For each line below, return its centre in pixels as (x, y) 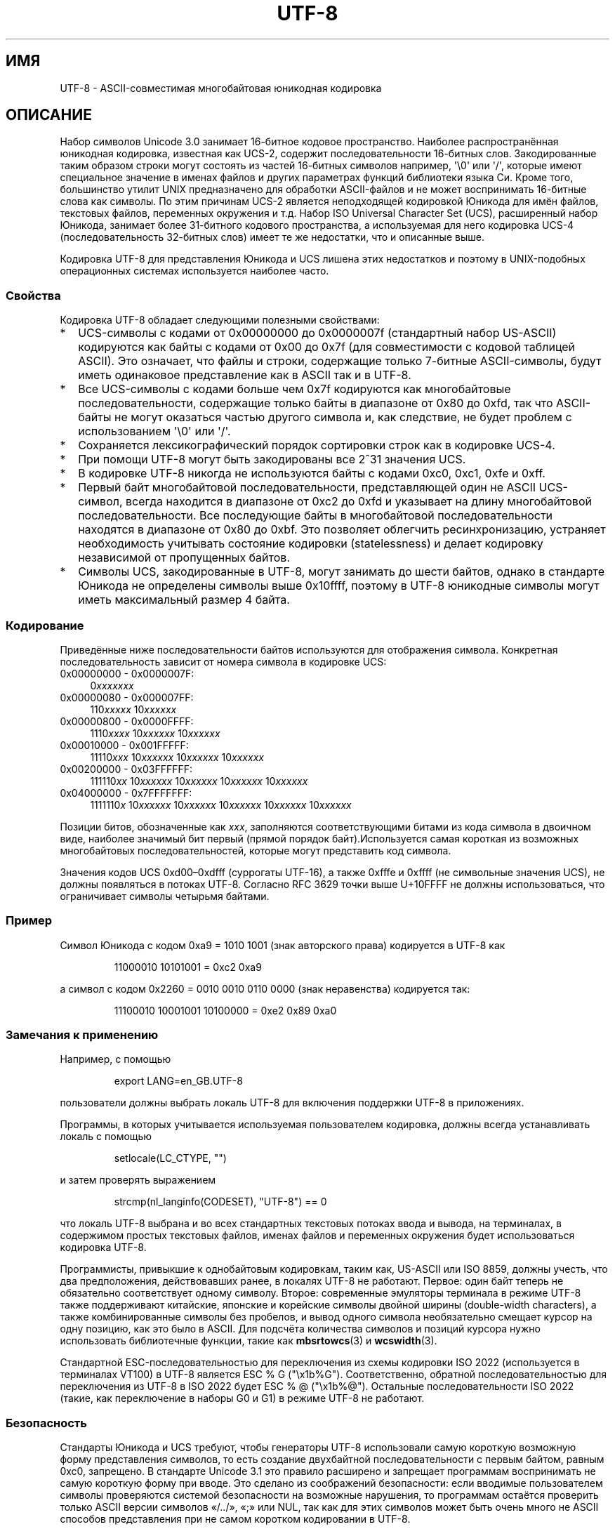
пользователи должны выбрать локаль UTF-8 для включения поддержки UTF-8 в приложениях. (292, 1103)
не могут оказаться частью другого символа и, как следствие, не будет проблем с (343, 417)
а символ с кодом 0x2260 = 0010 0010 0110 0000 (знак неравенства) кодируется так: (265, 988)
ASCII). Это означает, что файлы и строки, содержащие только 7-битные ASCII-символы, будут (340, 361)
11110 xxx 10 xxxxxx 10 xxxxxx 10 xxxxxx (177, 757)
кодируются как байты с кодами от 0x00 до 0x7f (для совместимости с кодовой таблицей (327, 347)
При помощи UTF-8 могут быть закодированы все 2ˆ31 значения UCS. (272, 459)
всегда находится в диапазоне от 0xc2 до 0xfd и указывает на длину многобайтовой (359, 502)
